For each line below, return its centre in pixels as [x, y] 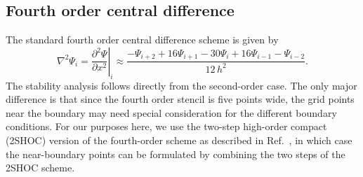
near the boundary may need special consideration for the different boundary [171, 112]
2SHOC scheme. [40, 168]
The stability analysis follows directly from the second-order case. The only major [181, 85]
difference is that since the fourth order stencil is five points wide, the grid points [180, 99]
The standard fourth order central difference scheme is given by [142, 40]
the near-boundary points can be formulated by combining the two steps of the [176, 154]
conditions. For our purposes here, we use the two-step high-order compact [166, 126]
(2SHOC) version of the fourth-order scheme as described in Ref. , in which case [179, 140]
